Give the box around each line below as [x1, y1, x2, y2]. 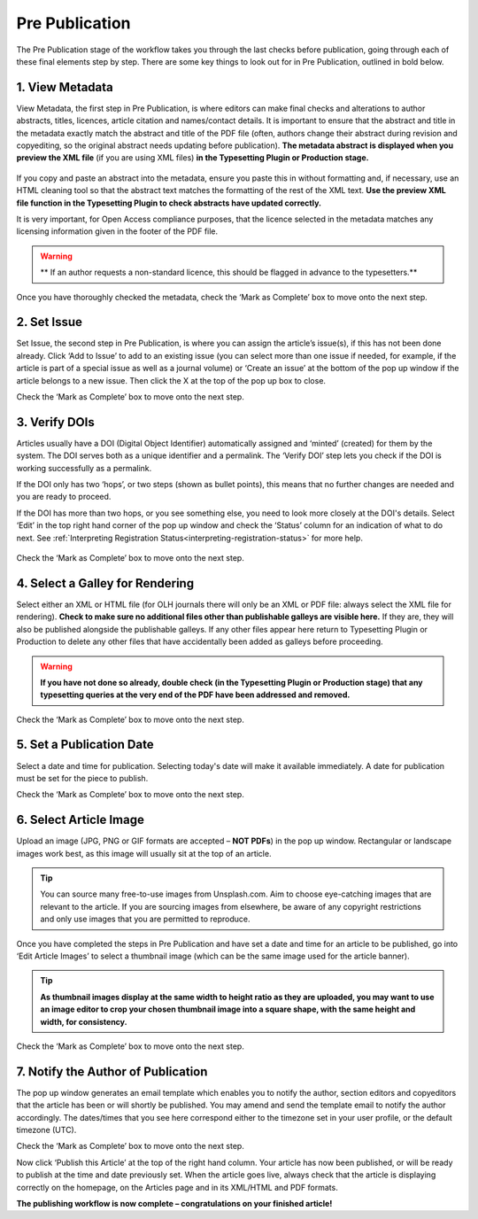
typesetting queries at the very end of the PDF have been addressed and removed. [40, 689, 351, 700]
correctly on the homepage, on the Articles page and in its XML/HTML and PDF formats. [16, 1182, 338, 1192]
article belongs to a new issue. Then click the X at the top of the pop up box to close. [16, 375, 327, 385]
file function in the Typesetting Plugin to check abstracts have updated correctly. [16, 198, 322, 208]
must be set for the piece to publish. [16, 773, 149, 783]
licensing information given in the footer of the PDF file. [16, 226, 219, 237]
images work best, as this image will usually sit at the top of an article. [16, 848, 272, 858]
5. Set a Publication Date [16, 737, 154, 752]
